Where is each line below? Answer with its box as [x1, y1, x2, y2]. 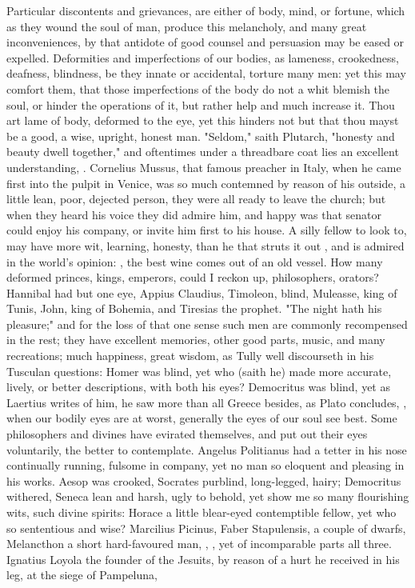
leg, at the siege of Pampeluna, [6, 566, 158, 583]
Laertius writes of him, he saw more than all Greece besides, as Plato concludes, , [6, 394, 407, 410]
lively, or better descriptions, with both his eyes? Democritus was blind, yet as [6, 378, 390, 395]
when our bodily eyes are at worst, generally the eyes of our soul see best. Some [6, 410, 397, 426]
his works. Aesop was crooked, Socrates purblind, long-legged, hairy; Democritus [6, 472, 401, 489]
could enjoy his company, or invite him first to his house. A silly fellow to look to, [6, 222, 407, 238]
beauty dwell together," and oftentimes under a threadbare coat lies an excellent [6, 143, 399, 160]
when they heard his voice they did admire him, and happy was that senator [6, 206, 381, 222]
